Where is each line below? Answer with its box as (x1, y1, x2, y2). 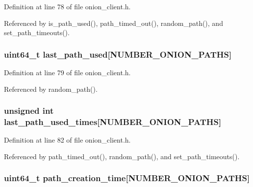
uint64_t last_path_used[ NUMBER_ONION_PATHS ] (4, 48, 232, 60)
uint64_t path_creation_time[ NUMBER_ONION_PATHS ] (4, 172, 250, 184)
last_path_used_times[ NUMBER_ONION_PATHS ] (4, 116, 222, 128)
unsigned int (4, 104, 54, 117)
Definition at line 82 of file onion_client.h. (4, 135, 131, 145)
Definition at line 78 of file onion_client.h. (4, 1, 131, 11)
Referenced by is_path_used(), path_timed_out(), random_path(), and (4, 18, 223, 28)
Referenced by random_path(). (4, 83, 98, 94)
